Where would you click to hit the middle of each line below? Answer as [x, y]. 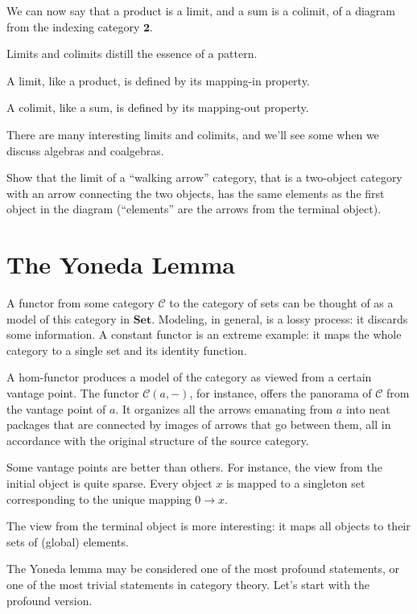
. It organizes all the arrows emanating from [224, 408]
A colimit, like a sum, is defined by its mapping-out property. [158, 107]
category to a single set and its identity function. [127, 350]
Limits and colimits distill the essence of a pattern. [132, 54]
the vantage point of [56, 408]
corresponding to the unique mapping [99, 499]
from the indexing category [73, 26]
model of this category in [68, 318]
